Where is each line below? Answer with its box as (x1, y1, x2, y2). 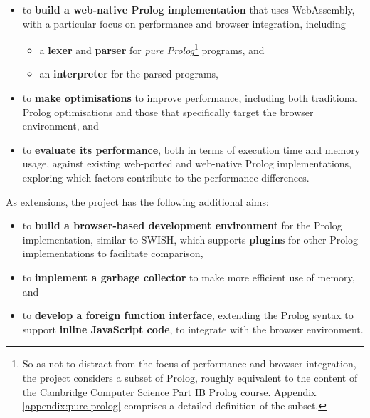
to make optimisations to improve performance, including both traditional (22, 90, 358, 105)
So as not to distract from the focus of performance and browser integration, (22, 356, 356, 371)
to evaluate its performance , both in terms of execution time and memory (22, 142, 361, 157)
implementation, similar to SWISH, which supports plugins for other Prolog (22, 231, 359, 246)
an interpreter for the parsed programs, (39, 66, 218, 81)
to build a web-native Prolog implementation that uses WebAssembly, (22, 2, 355, 16)
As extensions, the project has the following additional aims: (6, 194, 269, 209)
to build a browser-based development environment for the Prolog (22, 218, 342, 233)
